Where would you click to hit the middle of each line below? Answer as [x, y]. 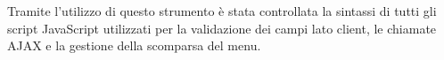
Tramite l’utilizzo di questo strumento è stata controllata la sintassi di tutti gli [222, 11]
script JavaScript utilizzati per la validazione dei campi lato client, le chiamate [222, 28]
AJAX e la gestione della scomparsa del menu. [134, 45]
